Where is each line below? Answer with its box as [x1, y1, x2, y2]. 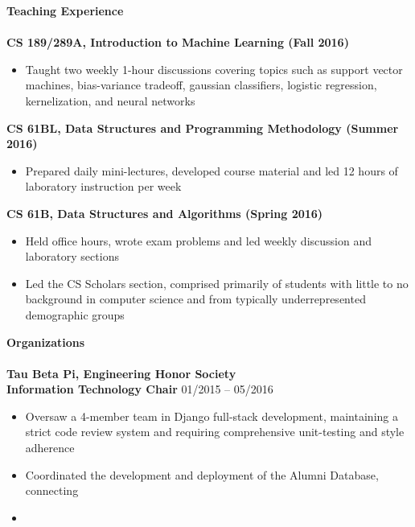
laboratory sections [25, 248, 119, 265]
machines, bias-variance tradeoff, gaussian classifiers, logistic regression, [25, 76, 377, 93]
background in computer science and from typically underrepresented [25, 290, 366, 307]
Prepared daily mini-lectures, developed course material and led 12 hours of [25, 162, 398, 179]
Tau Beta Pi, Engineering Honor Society [6, 364, 236, 381]
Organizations [6, 333, 85, 350]
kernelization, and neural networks [25, 92, 195, 109]
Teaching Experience [6, 2, 124, 19]
